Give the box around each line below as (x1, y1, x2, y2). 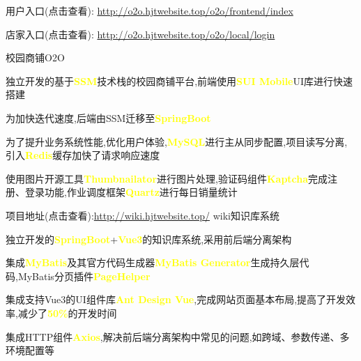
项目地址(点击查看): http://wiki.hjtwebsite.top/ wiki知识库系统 (6, 208, 279, 222)
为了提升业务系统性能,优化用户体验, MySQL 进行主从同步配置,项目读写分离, (6, 134, 348, 148)
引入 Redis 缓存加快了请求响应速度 (6, 148, 160, 162)
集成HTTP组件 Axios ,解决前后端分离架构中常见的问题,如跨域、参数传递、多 (6, 329, 350, 344)
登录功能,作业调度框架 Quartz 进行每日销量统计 (24, 185, 238, 199)
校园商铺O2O (6, 50, 65, 65)
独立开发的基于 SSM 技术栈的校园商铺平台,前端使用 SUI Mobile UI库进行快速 (6, 73, 353, 88)
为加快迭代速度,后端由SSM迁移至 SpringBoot (6, 110, 211, 125)
